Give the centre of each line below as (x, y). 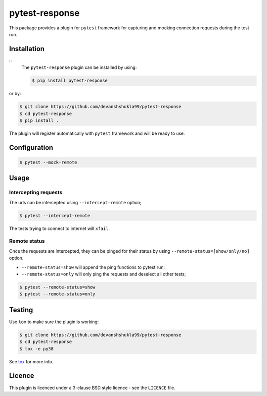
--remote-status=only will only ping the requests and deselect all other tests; (104, 274)
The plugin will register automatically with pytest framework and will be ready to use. (97, 133)
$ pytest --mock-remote (48, 162)
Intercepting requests (36, 192)
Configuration (31, 147)
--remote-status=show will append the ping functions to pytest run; (93, 267)
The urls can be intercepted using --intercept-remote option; (75, 202)
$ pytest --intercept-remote (55, 215)
